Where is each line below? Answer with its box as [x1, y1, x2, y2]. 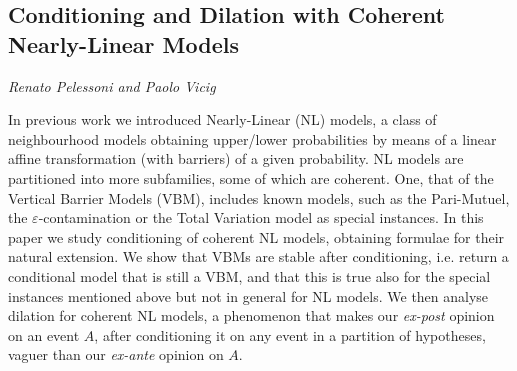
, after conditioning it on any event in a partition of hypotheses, [94, 324, 486, 345]
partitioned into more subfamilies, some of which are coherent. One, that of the [8, 167, 494, 188]
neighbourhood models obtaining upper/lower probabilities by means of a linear [8, 128, 497, 149]
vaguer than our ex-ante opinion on [8, 344, 224, 365]
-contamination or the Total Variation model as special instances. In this [38, 207, 484, 228]
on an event [8, 324, 80, 345]
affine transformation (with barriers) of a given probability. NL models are [8, 148, 464, 169]
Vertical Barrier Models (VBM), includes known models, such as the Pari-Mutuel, [8, 187, 510, 208]
